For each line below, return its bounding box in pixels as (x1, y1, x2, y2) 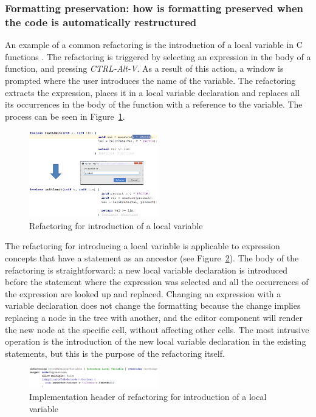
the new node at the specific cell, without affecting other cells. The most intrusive (5, 323, 309, 336)
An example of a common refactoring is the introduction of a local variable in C (5, 38, 303, 51)
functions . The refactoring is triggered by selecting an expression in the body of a (5, 50, 311, 63)
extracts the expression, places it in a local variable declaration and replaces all (5, 86, 300, 98)
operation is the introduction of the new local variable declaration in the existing (5, 335, 306, 348)
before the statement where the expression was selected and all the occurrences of (5, 275, 309, 288)
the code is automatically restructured (5, 14, 197, 29)
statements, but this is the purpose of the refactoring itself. (5, 346, 225, 359)
